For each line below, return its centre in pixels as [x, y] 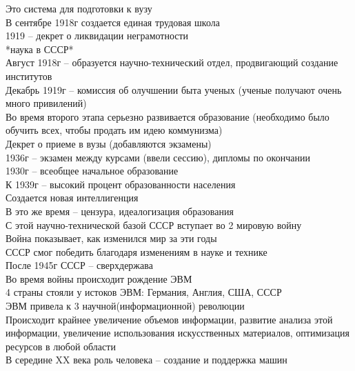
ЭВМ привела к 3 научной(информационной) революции [125, 306]
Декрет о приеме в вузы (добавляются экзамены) [109, 143]
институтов [29, 76]
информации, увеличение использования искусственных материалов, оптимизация [177, 333]
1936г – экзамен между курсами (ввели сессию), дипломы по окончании [158, 157]
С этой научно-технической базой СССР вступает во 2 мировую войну [154, 224]
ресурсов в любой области [61, 346]
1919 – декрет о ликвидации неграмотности [97, 36]
